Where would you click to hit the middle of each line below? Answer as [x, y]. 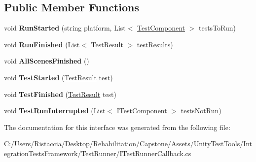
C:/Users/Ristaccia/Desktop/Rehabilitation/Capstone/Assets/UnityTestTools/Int [128, 144]
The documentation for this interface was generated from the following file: [117, 127]
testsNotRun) [201, 111]
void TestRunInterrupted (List [55, 111]
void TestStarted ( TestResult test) [58, 77]
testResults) [155, 44]
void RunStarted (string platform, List [65, 28]
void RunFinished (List [42, 44]
